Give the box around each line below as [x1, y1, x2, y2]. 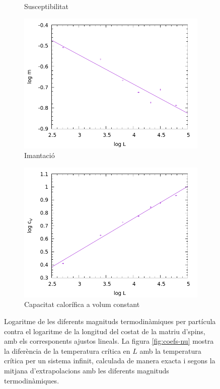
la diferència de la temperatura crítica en [4, 345, 130, 356]
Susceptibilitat [24, 1, 68, 11]
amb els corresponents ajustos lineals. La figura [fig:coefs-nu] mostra [4, 336, 214, 346]
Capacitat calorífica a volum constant [24, 299, 140, 309]
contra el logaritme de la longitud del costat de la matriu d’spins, [4, 326, 205, 336]
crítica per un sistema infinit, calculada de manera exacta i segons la [4, 355, 215, 366]
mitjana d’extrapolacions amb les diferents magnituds [4, 365, 169, 375]
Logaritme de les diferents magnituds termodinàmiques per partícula [4, 316, 216, 326]
